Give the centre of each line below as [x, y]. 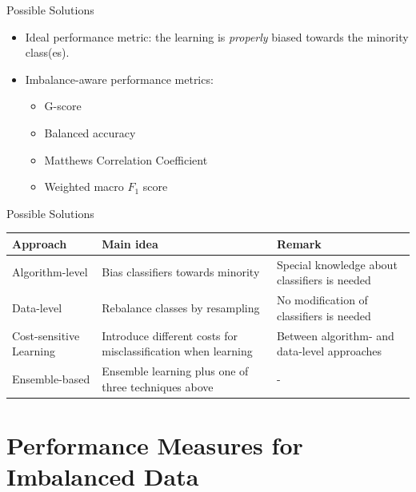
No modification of [322, 300]
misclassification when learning [177, 351]
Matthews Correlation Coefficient [126, 159]
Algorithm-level [50, 272]
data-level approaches [329, 351]
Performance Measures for [155, 444]
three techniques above [158, 386]
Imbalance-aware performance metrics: [119, 79]
